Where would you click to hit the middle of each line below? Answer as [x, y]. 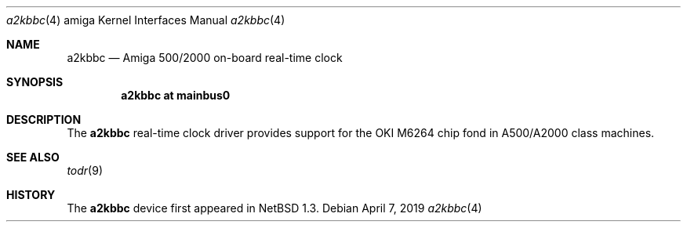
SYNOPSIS [35, 82]
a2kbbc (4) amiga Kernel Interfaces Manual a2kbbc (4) [146, 20]
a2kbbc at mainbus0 [176, 95]
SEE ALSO [33, 157]
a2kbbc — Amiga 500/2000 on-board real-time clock [205, 58]
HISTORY [31, 195]
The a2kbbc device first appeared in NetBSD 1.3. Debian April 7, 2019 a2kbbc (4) [274, 208]
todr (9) [85, 170]
